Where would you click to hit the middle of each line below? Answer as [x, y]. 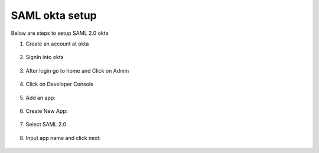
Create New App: [47, 111]
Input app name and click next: [63, 138]
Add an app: [40, 97]
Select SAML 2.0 [46, 125]
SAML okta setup [54, 15]
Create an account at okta [57, 44]
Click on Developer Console [60, 84]
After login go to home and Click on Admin [77, 70]
